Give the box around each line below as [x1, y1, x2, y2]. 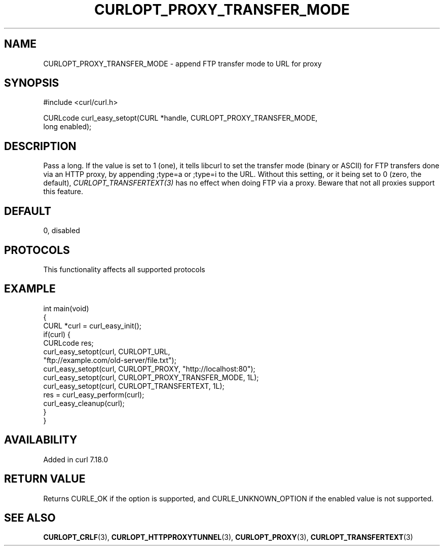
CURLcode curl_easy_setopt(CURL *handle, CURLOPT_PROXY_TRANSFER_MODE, [43, 114, 318, 123]
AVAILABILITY [4, 433, 78, 447]
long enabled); [43, 122, 92, 131]
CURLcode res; [43, 338, 94, 347]
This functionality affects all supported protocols [43, 265, 205, 274]
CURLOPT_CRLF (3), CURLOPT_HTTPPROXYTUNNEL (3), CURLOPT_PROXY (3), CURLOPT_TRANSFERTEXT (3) [43, 533, 413, 542]
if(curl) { [43, 329, 71, 339]
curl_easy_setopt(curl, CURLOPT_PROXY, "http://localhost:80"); [43, 364, 255, 373]
